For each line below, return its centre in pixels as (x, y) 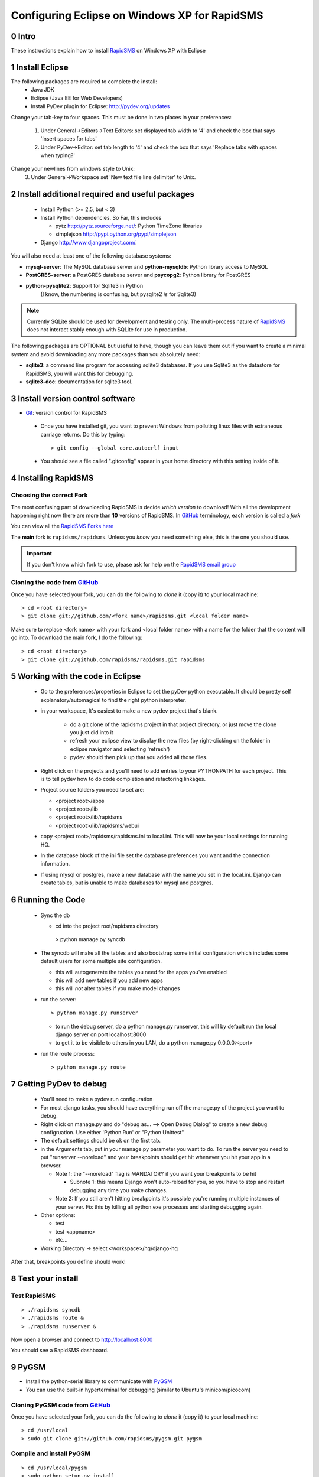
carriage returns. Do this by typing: (83, 434)
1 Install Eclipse (40, 67)
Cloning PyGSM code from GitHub (61, 1405)
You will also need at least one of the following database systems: (91, 256)
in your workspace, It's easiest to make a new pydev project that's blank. (129, 711)
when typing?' (58, 155)
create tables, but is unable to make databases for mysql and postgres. (127, 883)
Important (40, 554)
